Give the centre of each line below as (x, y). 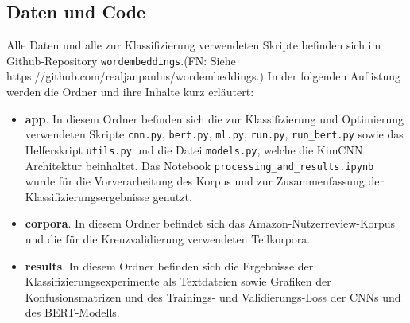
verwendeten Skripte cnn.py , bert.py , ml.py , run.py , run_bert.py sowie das (214, 134)
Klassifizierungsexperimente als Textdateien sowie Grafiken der (178, 281)
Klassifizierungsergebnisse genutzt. (108, 196)
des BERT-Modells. (72, 312)
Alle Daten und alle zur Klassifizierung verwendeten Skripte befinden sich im (194, 45)
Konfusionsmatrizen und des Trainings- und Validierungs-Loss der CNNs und (213, 296)
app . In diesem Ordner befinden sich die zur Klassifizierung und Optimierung (215, 118)
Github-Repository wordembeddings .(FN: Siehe (121, 60)
